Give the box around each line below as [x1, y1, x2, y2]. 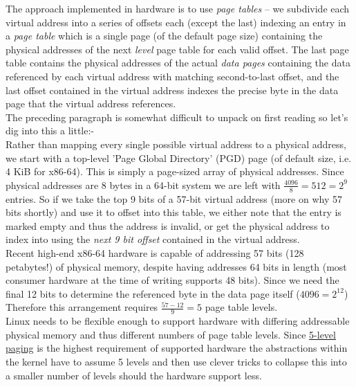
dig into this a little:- [6, 123, 95, 138]
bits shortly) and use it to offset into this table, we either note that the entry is [6, 205, 341, 219]
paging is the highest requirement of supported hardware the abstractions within [6, 341, 348, 355]
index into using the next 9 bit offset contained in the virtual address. [6, 232, 300, 246]
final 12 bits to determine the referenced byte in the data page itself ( [6, 286, 300, 300]
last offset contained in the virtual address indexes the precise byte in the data [6, 82, 339, 97]
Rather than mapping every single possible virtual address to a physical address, [6, 136, 346, 151]
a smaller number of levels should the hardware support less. [6, 368, 262, 382]
